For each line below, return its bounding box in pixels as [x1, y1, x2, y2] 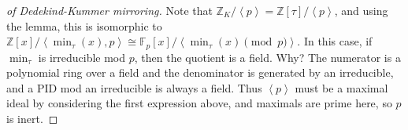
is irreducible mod [38, 49, 126, 65]
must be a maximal [295, 79, 388, 96]
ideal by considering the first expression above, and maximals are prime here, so [6, 95, 392, 111]
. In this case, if [297, 33, 373, 49]
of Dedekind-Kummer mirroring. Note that [6, 2, 213, 18]
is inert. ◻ [6, 110, 58, 127]
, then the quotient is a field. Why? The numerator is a [134, 49, 401, 65]
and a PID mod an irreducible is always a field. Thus [6, 79, 262, 96]
